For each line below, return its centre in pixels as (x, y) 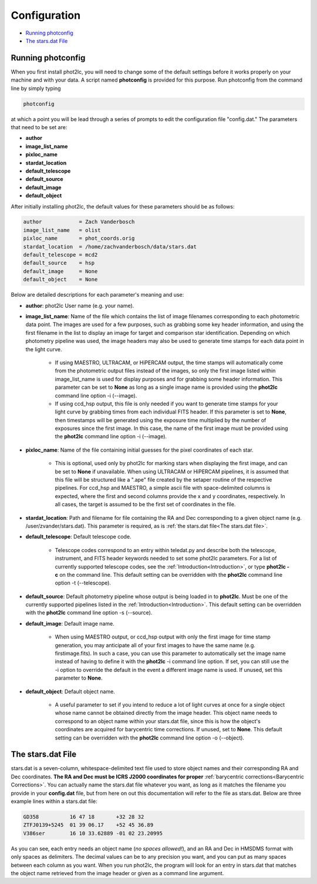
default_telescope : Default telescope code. (78, 537)
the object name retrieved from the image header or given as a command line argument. (117, 873)
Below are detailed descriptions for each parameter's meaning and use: (97, 295)
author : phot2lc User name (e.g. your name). (80, 305)
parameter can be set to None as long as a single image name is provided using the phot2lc (166, 387)
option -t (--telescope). (83, 583)
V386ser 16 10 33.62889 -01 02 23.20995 (93, 833)
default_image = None (60, 271)
